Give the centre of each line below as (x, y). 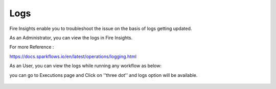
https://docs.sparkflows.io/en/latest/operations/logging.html (73, 56)
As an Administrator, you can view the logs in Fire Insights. (71, 38)
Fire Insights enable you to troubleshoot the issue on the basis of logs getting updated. (101, 28)
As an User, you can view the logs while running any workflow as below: (86, 66)
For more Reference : (32, 47)
